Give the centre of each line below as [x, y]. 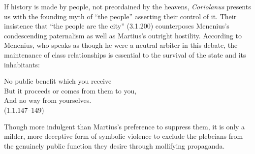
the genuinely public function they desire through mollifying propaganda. [114, 145]
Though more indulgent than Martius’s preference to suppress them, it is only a [125, 126]
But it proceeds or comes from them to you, [70, 90]
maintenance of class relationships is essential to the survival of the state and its [125, 54]
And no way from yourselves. [48, 100]
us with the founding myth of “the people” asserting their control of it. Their [120, 16]
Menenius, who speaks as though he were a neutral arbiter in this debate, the [121, 45]
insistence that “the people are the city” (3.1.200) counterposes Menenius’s [117, 26]
